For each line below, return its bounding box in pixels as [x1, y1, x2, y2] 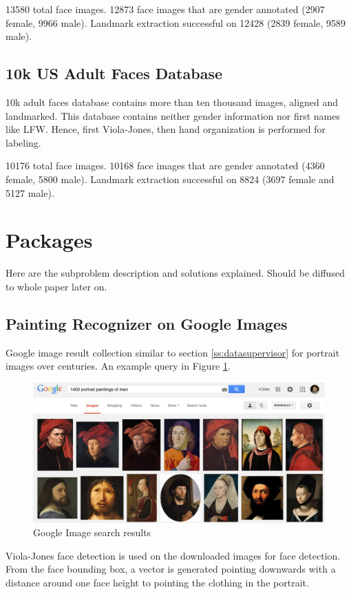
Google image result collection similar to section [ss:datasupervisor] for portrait [6, 345, 340, 359]
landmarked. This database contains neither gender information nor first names [6, 108, 340, 123]
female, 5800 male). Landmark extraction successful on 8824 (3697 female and [6, 171, 334, 186]
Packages [6, 226, 93, 254]
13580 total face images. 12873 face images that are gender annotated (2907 [6, 2, 325, 16]
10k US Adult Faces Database [6, 63, 222, 84]
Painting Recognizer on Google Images [6, 312, 288, 334]
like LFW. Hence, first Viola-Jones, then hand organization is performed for [6, 122, 326, 136]
